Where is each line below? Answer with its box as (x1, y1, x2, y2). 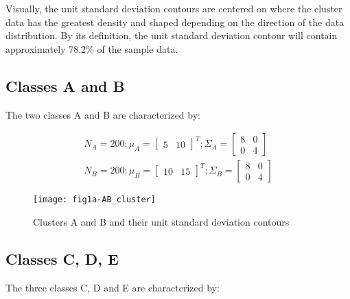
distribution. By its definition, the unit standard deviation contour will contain (5, 28, 338, 43)
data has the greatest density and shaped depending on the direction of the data (5, 14, 345, 29)
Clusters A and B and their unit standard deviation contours (33, 214, 290, 228)
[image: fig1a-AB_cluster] (33, 195, 156, 205)
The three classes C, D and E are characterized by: (5, 280, 220, 294)
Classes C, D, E (5, 248, 119, 269)
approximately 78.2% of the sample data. (5, 41, 178, 56)
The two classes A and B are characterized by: (5, 107, 200, 121)
